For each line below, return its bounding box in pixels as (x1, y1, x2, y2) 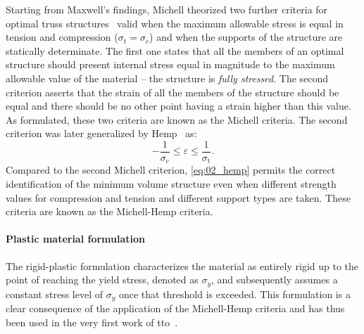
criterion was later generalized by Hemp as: (6, 126, 197, 141)
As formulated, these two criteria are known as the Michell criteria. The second (6, 112, 348, 127)
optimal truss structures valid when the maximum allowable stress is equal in (6, 15, 344, 30)
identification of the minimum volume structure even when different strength (6, 176, 337, 191)
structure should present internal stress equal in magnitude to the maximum (6, 57, 335, 72)
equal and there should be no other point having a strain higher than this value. (6, 98, 351, 113)
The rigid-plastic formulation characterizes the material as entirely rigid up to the (6, 258, 359, 273)
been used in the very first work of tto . (6, 314, 178, 329)
